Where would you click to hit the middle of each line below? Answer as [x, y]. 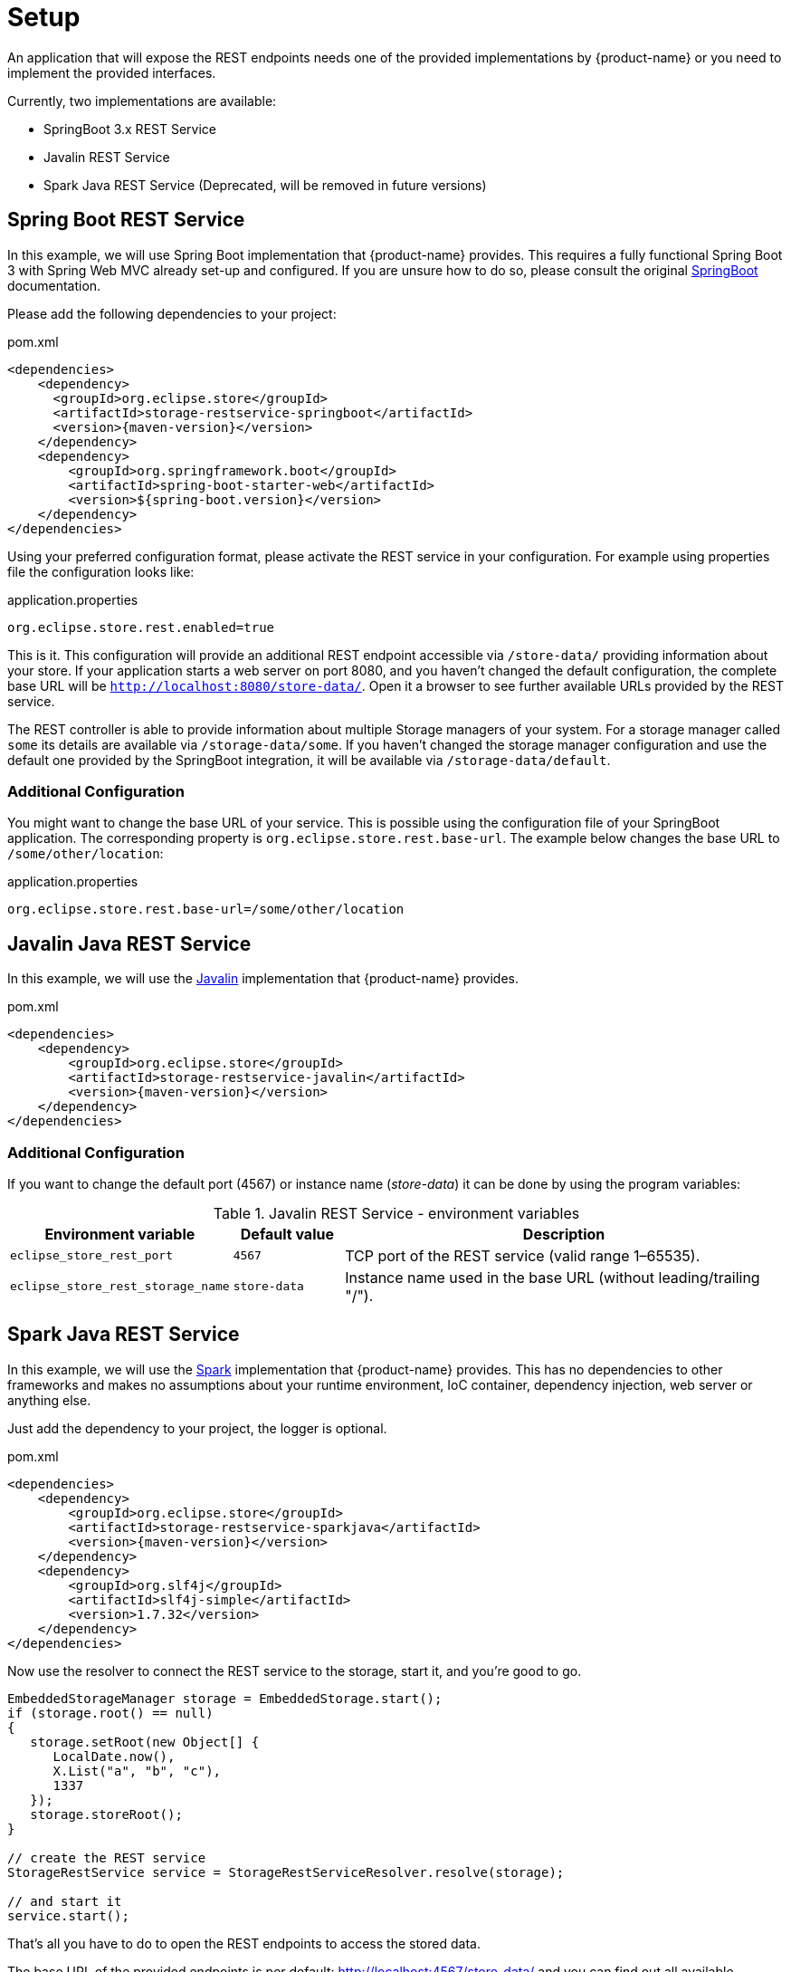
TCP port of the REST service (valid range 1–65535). [523, 1255]
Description [564, 1234]
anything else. [49, 1400]
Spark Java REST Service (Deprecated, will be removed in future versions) [265, 185]
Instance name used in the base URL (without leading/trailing [553, 1277]
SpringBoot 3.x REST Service [130, 129]
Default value [287, 1234]
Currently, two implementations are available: [142, 101]
